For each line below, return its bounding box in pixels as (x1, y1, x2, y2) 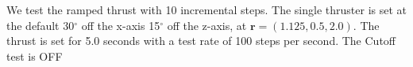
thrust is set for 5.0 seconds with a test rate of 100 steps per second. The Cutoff (6, 32, 396, 49)
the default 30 (6, 17, 75, 33)
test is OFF (6, 47, 63, 64)
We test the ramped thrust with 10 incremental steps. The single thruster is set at (6, 2, 407, 17)
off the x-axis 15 (81, 17, 160, 33)
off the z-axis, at (167, 17, 247, 33)
